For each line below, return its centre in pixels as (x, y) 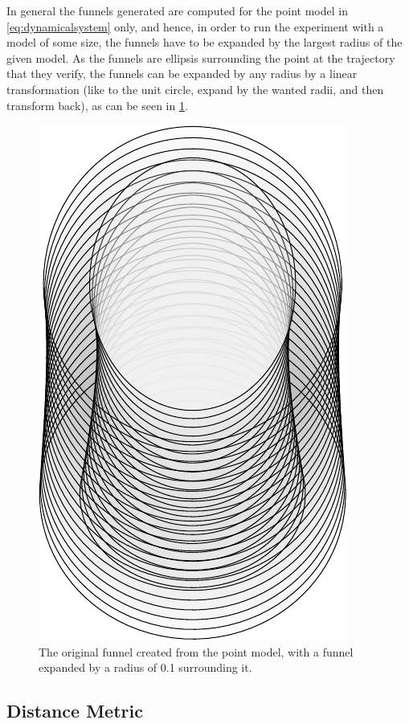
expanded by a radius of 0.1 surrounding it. (145, 667)
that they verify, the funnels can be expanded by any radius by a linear (182, 74)
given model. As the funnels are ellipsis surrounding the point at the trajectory (201, 57)
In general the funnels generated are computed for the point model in (177, 10)
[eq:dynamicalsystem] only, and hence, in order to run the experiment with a (195, 26)
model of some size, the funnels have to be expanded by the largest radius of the (204, 42)
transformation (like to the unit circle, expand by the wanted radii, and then (195, 89)
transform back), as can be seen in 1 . (97, 105)
